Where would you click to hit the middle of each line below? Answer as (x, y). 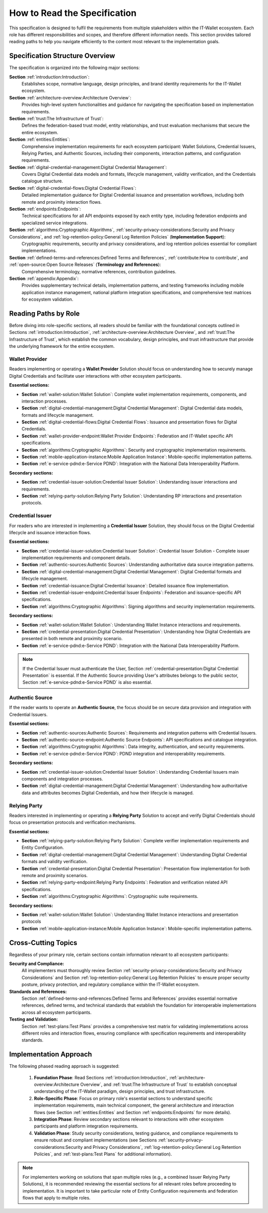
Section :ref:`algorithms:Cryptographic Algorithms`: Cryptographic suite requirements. (110, 896)
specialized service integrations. (55, 223)
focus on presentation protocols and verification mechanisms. (72, 822)
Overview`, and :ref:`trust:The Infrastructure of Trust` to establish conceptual (159, 1085)
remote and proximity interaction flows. (62, 202)
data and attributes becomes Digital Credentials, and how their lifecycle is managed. (108, 793)
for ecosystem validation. (47, 299)
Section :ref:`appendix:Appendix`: (44, 278)
